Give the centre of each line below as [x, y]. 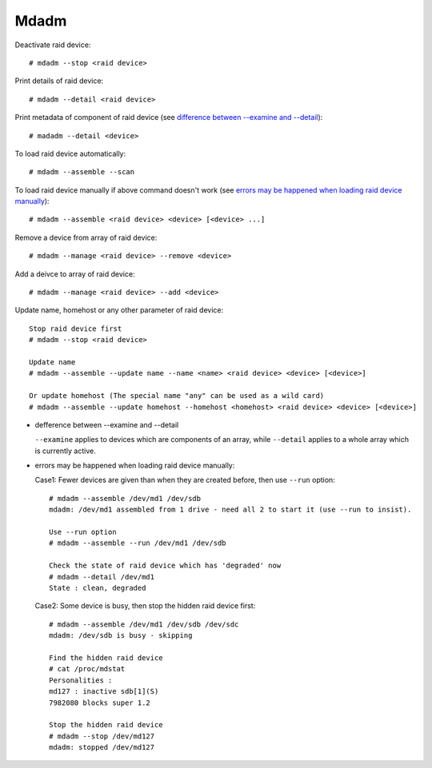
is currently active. [65, 451]
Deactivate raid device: [53, 45]
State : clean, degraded [98, 588]
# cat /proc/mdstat [87, 669]
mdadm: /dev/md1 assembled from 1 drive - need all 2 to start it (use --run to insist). [230, 510]
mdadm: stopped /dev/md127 [102, 748]
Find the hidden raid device [106, 658]
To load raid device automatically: [70, 153]
